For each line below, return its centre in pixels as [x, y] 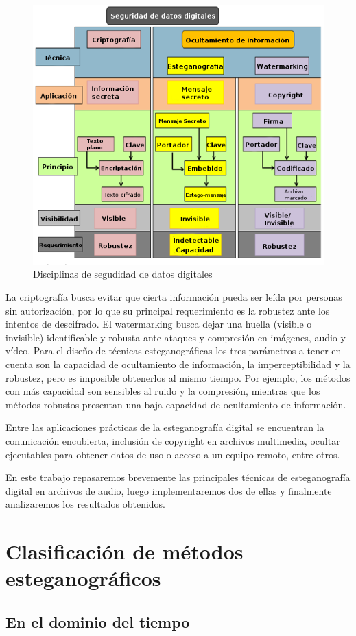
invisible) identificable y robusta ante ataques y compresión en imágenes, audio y [176, 337]
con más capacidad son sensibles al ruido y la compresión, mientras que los [163, 391]
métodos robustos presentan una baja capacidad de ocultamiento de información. [176, 404]
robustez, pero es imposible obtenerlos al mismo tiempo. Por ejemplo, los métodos [178, 377]
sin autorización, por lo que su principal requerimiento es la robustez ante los [168, 310]
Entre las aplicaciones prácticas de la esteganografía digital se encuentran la [165, 427]
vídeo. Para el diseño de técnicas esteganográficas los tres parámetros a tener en [174, 351]
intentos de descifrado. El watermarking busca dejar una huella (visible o [159, 324]
